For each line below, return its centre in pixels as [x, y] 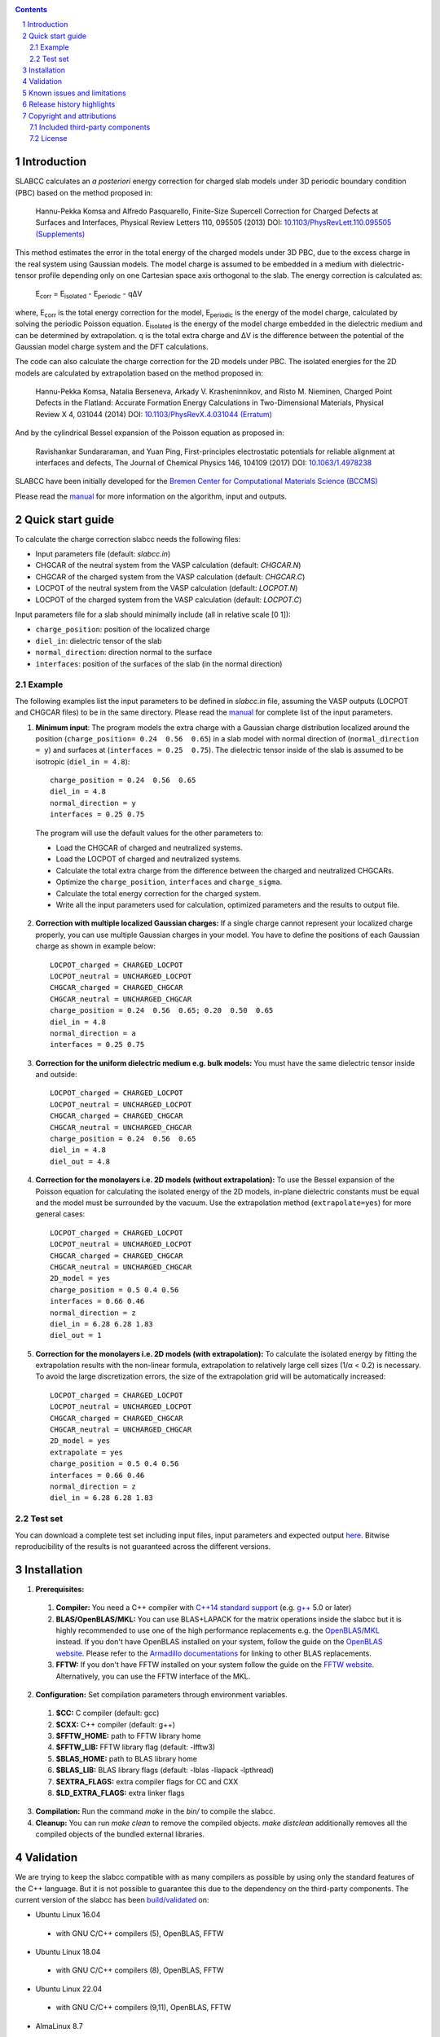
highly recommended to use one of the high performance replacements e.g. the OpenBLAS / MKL [218, 1630]
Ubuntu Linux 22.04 [69, 1989]
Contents [31, 9]
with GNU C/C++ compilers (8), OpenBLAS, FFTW [140, 1970]
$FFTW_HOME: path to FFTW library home [128, 1736]
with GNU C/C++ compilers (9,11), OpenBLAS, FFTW [143, 2008]
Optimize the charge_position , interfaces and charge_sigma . [169, 882]
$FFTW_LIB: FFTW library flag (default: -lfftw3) [136, 1747]
